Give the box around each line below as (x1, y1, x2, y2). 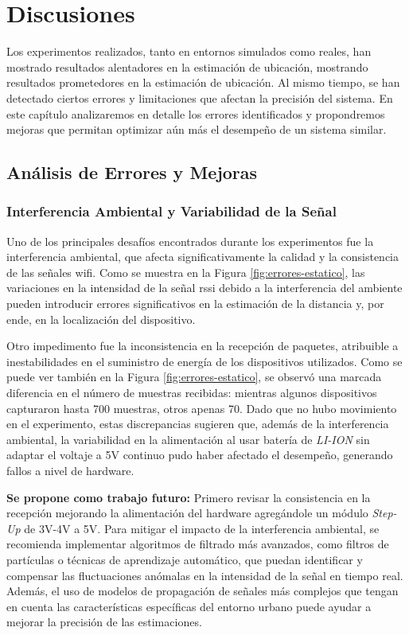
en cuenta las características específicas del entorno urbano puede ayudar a (6, 598, 372, 614)
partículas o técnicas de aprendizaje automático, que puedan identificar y (6, 551, 363, 567)
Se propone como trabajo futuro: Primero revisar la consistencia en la (6, 489, 371, 505)
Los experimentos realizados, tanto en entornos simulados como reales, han (6, 43, 372, 60)
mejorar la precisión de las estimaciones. (6, 614, 202, 630)
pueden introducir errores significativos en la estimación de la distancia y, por (6, 295, 384, 312)
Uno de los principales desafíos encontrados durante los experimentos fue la (6, 232, 374, 249)
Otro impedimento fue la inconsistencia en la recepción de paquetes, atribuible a (6, 337, 399, 354)
